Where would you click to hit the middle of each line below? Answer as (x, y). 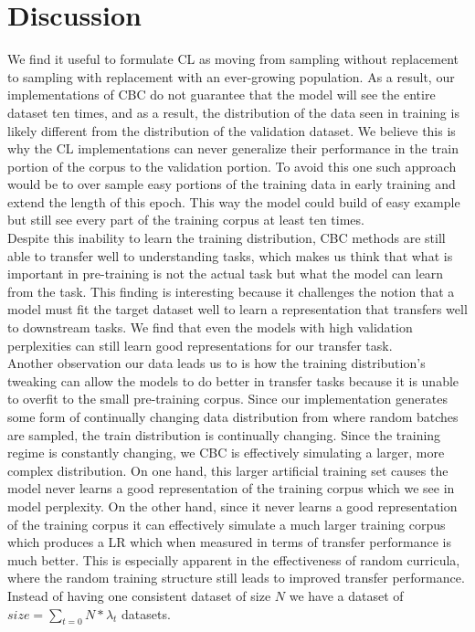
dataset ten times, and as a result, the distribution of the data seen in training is (233, 112)
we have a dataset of (346, 595)
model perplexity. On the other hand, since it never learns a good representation (232, 506)
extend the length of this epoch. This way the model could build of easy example (234, 201)
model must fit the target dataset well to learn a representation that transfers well (237, 309)
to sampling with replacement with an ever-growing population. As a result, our (231, 76)
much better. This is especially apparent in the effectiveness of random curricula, (234, 559)
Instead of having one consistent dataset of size (139, 595)
